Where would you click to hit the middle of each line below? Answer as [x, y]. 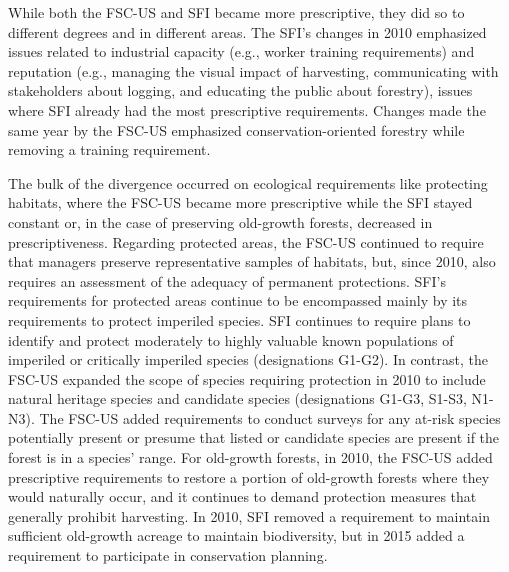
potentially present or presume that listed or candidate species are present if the [254, 437]
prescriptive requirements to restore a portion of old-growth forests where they [249, 476]
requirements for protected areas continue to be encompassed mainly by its [238, 300]
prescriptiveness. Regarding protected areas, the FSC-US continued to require [246, 241]
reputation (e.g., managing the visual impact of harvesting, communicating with [253, 70]
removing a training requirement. [109, 149]
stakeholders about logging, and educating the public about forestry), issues [240, 90]
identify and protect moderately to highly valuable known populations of [231, 339]
